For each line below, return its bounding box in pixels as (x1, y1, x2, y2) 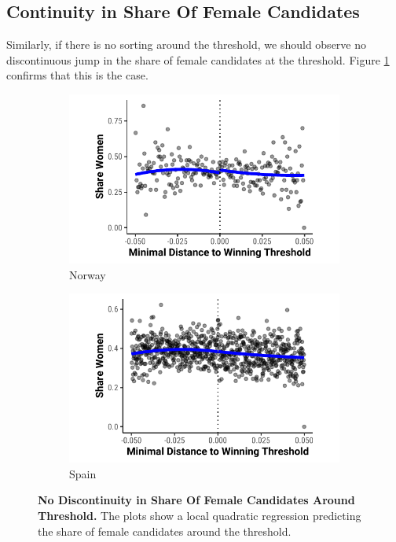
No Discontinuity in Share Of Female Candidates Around (38, 492, 355, 508)
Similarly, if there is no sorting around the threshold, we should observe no (6, 36, 366, 53)
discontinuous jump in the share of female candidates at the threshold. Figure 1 (6, 51, 390, 68)
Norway (69, 266, 106, 282)
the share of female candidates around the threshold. (38, 522, 291, 539)
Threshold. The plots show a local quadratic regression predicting (38, 507, 361, 523)
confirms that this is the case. (6, 67, 148, 83)
